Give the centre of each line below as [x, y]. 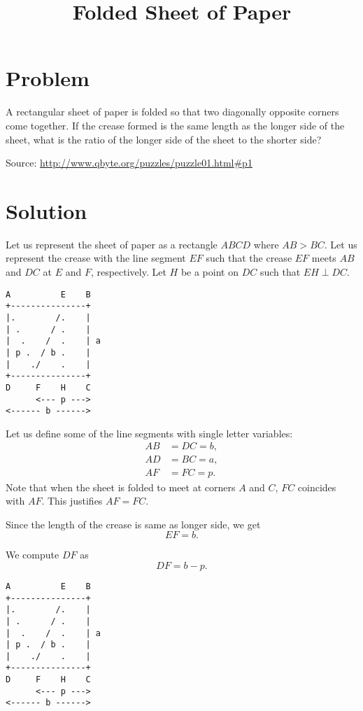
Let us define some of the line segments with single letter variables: [149, 433]
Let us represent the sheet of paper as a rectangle [112, 244]
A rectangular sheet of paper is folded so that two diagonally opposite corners [172, 112]
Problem [48, 78]
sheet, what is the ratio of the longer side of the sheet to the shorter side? [164, 139]
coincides [317, 487]
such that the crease [249, 258]
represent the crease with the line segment [96, 258]
